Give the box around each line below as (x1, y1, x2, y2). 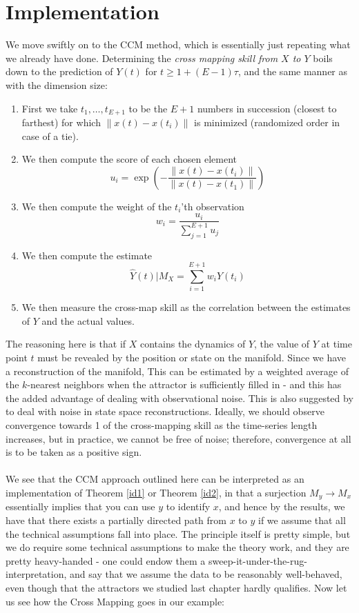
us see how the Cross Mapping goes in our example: (6, 594, 224, 608)
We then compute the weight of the (21, 199, 172, 213)
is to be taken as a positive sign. (6, 445, 142, 459)
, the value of (254, 336, 310, 351)
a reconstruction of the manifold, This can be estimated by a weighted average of (6, 363, 349, 378)
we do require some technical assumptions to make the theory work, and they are (6, 540, 349, 554)
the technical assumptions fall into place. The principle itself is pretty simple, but (6, 526, 351, 541)
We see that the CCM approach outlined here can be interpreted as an (6, 472, 304, 486)
